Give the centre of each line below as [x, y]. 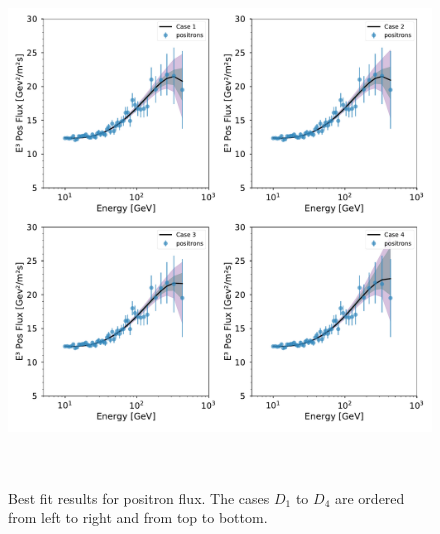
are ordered [369, 497]
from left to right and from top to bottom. [138, 517]
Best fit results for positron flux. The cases [139, 497]
